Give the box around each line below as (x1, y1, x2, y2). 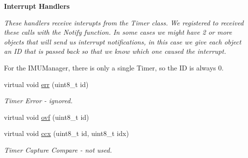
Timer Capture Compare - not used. (4, 144, 112, 155)
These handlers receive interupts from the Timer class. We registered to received (4, 17, 244, 27)
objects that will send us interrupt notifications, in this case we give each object (4, 36, 242, 46)
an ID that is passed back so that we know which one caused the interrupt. (4, 46, 226, 56)
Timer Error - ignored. (4, 95, 73, 106)
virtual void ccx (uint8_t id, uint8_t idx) (4, 128, 129, 138)
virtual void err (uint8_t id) (4, 79, 89, 89)
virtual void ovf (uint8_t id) (4, 112, 89, 122)
